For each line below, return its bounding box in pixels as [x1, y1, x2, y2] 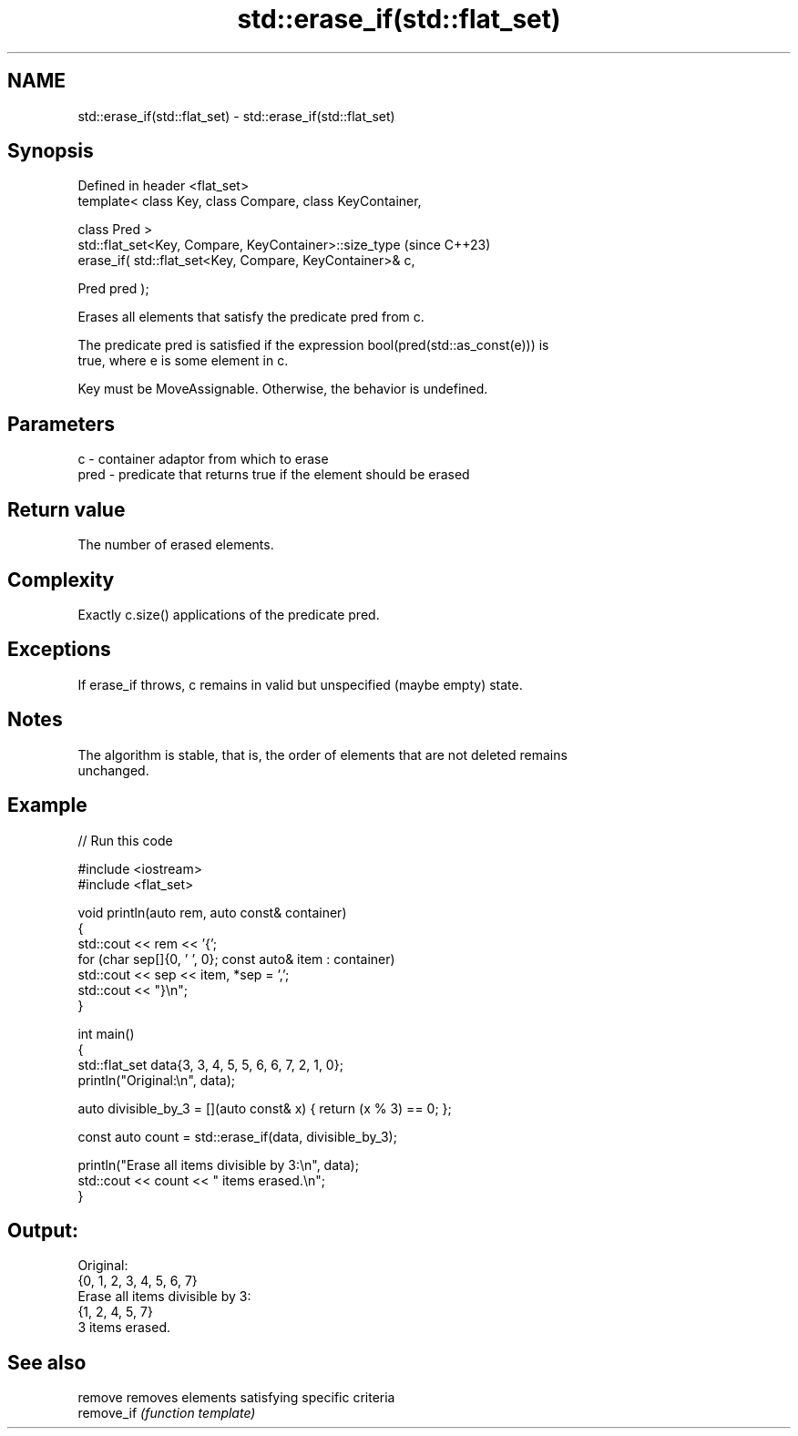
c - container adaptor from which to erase [77, 451, 329, 467]
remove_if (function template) [77, 1405, 256, 1421]
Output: [7, 1218, 78, 1242]
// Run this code [77, 832, 173, 848]
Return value [7, 497, 126, 521]
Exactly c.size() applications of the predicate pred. [77, 606, 380, 622]
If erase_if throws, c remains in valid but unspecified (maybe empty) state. [77, 676, 523, 692]
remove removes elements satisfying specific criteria [77, 1390, 395, 1406]
